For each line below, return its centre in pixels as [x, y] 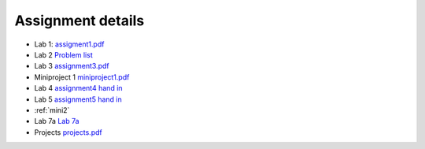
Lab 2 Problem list [64, 54]
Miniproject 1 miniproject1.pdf [82, 77]
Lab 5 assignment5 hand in [78, 99]
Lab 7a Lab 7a [57, 121]
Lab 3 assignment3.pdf [72, 66]
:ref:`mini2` [52, 110]
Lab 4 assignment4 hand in [78, 88]
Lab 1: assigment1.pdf [69, 44]
